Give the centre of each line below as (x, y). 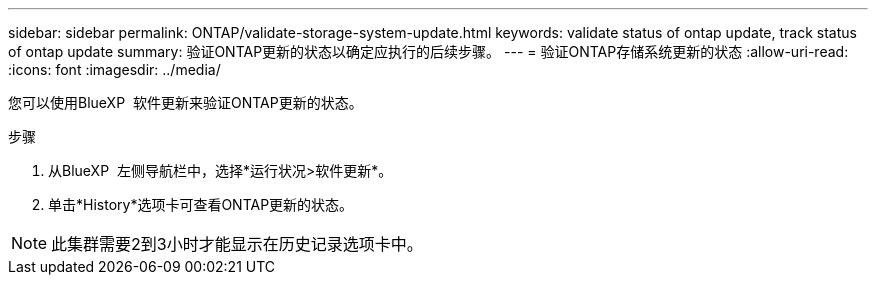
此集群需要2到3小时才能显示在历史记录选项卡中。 (237, 244)
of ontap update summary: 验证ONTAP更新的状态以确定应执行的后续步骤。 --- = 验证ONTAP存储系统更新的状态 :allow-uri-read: (428, 51)
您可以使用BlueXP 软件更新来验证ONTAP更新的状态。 (185, 102)
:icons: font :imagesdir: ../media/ (114, 69)
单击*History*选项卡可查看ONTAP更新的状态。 (201, 204)
